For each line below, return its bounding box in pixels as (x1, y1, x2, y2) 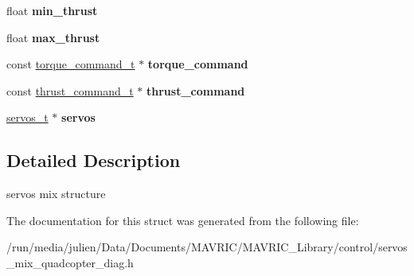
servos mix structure (6, 185, 106, 202)
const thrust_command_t (6, 82, 134, 99)
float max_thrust (6, 29, 100, 45)
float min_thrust (6, 2, 98, 18)
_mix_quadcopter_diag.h (6, 254, 134, 270)
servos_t (6, 109, 49, 126)
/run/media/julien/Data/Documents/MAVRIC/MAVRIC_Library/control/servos (6, 239, 408, 255)
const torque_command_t (6, 56, 135, 72)
